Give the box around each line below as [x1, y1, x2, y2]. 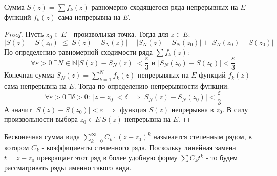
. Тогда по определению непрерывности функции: [74, 81, 229, 91]
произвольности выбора [4, 114, 78, 124]
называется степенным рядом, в [153, 131, 252, 142]
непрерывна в [171, 104, 214, 114]
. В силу [222, 104, 248, 114]
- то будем [206, 152, 238, 163]
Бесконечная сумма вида [4, 131, 80, 142]
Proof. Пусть [4, 29, 44, 39]
